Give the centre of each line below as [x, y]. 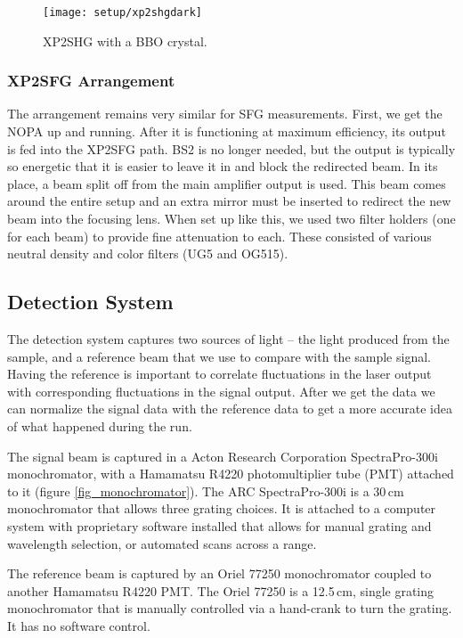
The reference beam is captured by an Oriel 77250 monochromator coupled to [219, 573]
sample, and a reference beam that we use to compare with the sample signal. [219, 356]
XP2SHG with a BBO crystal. [125, 41]
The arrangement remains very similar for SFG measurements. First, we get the [225, 114]
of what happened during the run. [100, 425]
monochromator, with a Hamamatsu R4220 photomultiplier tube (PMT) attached [231, 474]
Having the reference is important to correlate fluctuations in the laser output [219, 374]
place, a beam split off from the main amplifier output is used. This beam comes [227, 183]
